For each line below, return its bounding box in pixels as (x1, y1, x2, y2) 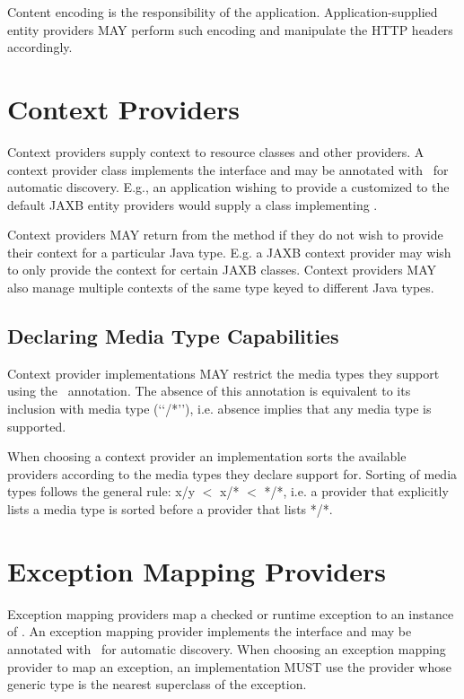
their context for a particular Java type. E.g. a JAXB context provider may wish (7, 242, 451, 261)
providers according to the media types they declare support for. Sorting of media (7, 464, 458, 483)
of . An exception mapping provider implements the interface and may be (7, 622, 412, 641)
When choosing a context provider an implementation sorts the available (7, 447, 407, 466)
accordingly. (7, 38, 73, 57)
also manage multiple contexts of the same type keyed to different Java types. (7, 278, 434, 297)
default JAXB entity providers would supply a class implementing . (7, 195, 378, 214)
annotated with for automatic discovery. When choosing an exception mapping (7, 639, 446, 658)
